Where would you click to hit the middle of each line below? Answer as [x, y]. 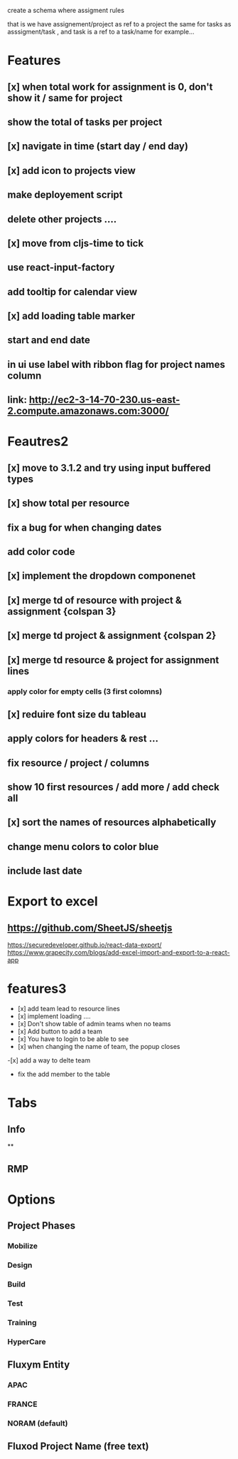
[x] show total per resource [69, 503]
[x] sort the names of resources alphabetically [112, 823]
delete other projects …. [62, 219]
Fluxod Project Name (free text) [78, 1447]
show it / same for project [65, 98]
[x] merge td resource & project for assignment [113, 660]
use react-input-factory [61, 268]
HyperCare [27, 1341]
